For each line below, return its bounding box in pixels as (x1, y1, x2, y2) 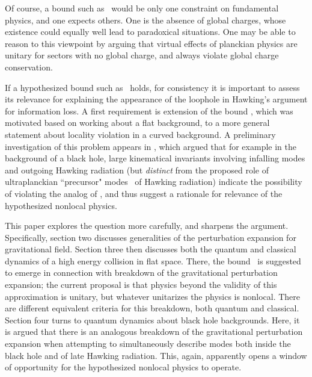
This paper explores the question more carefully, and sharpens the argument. (5, 219, 289, 232)
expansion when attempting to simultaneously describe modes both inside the (5, 337, 291, 350)
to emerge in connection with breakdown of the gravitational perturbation (5, 266, 278, 279)
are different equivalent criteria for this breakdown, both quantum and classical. (5, 302, 299, 314)
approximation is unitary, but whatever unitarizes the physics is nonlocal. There (5, 290, 301, 302)
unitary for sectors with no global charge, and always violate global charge (5, 49, 279, 61)
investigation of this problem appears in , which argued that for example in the (5, 140, 296, 152)
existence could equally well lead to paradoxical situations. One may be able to (5, 25, 296, 38)
